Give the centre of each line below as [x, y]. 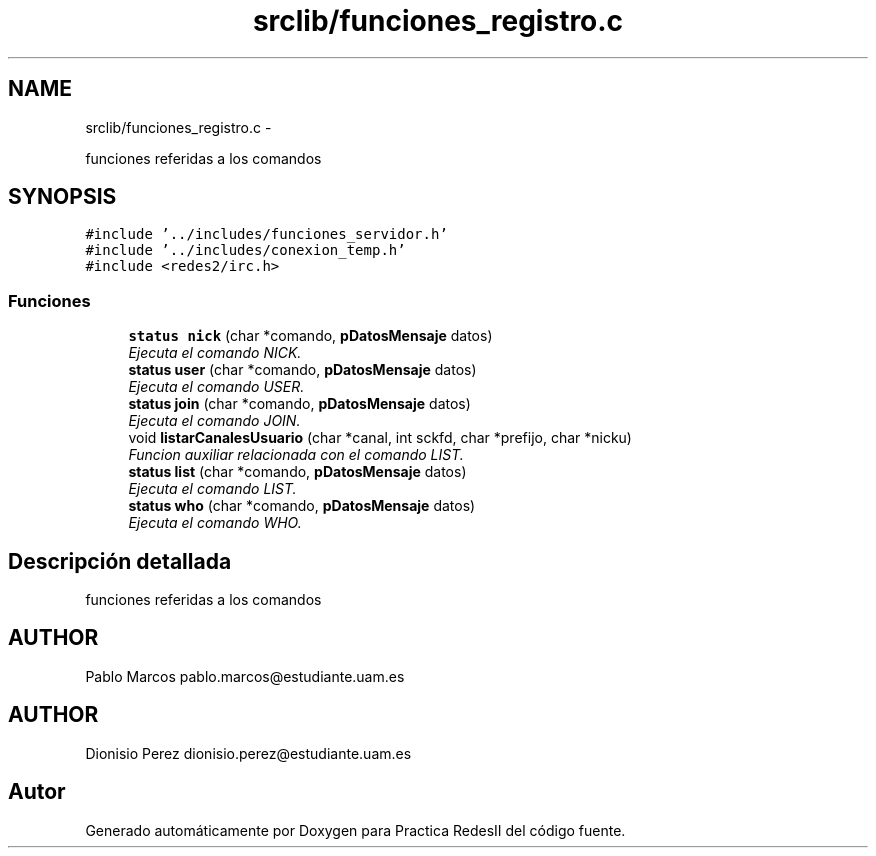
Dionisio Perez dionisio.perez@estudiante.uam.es [248, 753]
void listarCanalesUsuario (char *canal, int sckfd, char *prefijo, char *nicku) [380, 438]
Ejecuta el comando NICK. [215, 353]
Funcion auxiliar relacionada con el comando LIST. [296, 455]
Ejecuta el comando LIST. [212, 489]
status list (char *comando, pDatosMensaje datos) [297, 472]
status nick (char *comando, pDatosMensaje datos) [310, 336]
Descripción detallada [120, 561]
